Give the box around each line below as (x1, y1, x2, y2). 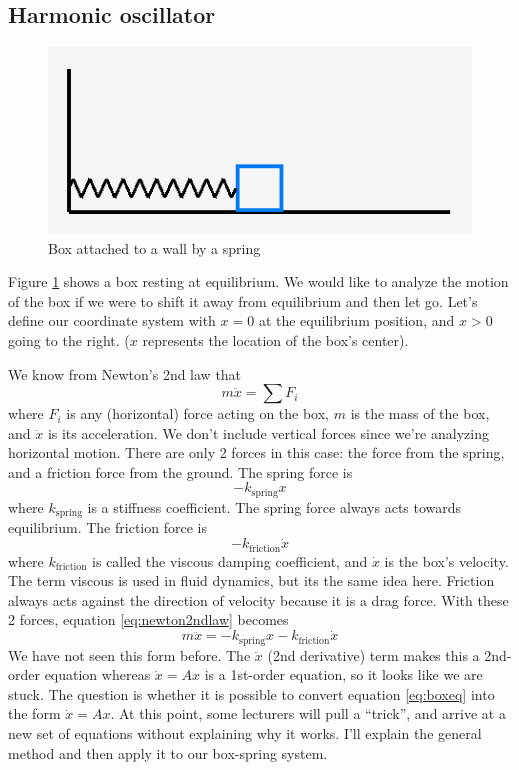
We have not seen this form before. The (8, 644, 251, 665)
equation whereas (44, 664, 151, 685)
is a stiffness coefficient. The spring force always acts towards (87, 496, 462, 517)
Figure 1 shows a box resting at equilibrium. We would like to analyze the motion (8, 271, 509, 292)
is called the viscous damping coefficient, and (92, 550, 368, 571)
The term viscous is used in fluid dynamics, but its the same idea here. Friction (8, 570, 495, 591)
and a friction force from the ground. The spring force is (8, 461, 353, 482)
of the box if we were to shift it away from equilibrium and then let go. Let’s (8, 290, 478, 311)
